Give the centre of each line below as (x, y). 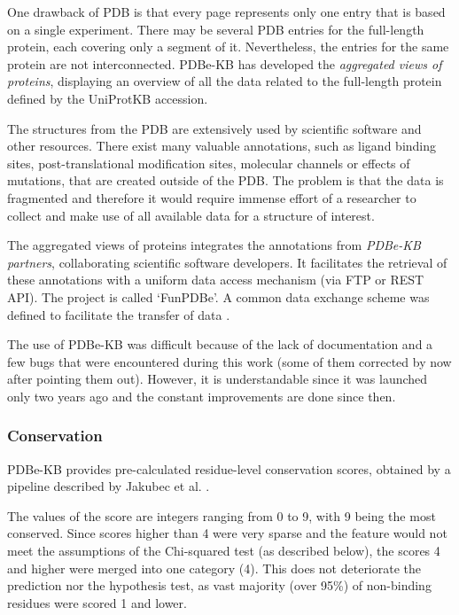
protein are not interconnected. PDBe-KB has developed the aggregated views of (225, 63)
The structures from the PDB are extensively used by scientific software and (214, 128)
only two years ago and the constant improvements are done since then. (202, 396)
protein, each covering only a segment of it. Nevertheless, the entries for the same (228, 47)
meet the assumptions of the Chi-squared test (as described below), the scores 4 (224, 551)
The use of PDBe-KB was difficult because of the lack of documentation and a (220, 344)
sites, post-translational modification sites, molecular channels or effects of (209, 163)
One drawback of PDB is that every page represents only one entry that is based (226, 12)
